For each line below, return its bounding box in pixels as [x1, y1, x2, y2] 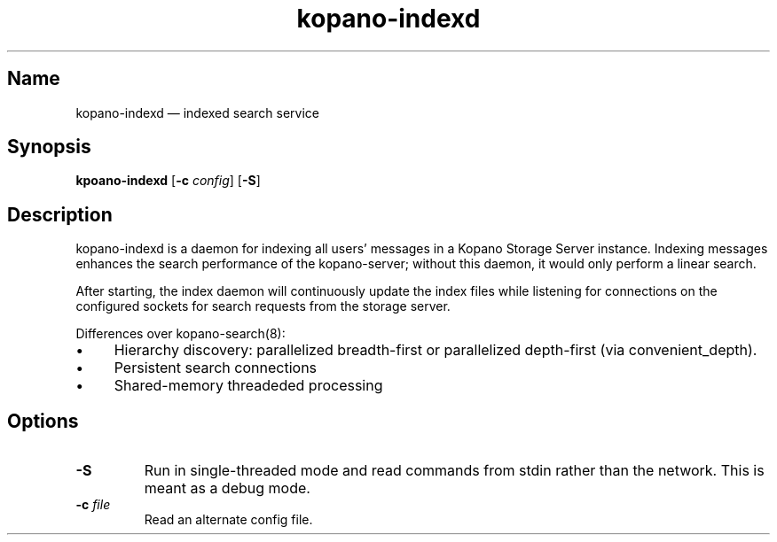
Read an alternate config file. [144, 512, 313, 528]
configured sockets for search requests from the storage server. [75, 298, 451, 314]
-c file [75, 497, 111, 513]
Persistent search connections [114, 359, 318, 377]
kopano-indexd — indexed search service [75, 105, 320, 120]
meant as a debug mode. [144, 479, 310, 498]
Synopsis [7, 135, 91, 159]
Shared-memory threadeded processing [114, 376, 383, 395]
